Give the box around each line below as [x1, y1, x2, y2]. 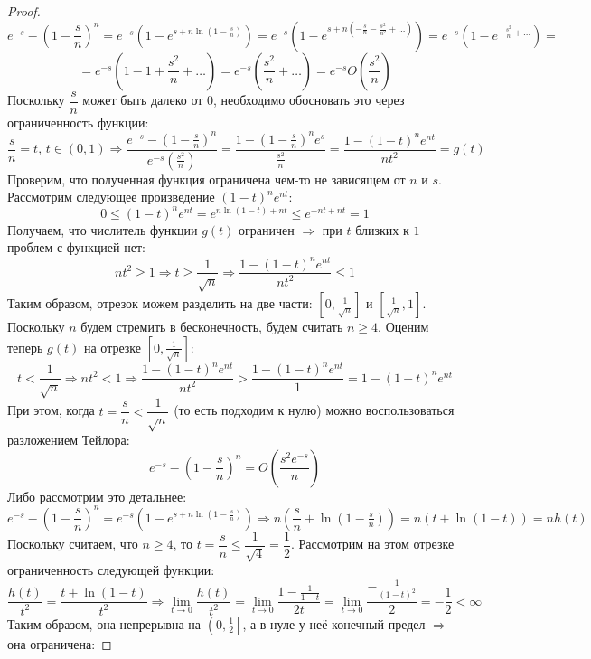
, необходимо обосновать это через [212, 90, 405, 109]
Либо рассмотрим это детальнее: [7, 486, 187, 505]
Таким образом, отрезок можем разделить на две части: [7, 294, 313, 313]
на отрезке [83, 337, 142, 356]
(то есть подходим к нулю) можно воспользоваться [174, 400, 455, 419]
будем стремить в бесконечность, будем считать [80, 317, 343, 336]
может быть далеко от [82, 90, 203, 109]
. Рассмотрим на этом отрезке [290, 534, 455, 553]
